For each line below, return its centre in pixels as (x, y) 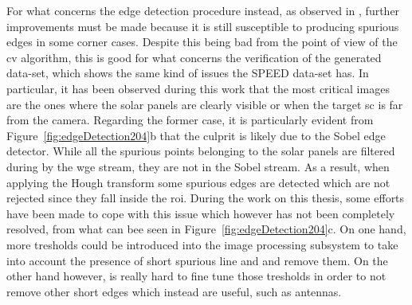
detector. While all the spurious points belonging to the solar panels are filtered (201, 151)
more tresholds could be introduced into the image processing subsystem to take (202, 244)
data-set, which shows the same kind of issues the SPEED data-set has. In (188, 73)
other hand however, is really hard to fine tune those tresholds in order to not (196, 276)
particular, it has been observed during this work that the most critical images (198, 88)
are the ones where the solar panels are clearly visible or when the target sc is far (205, 104)
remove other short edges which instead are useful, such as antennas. (174, 291)
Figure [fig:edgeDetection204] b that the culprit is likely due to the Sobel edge (196, 135)
